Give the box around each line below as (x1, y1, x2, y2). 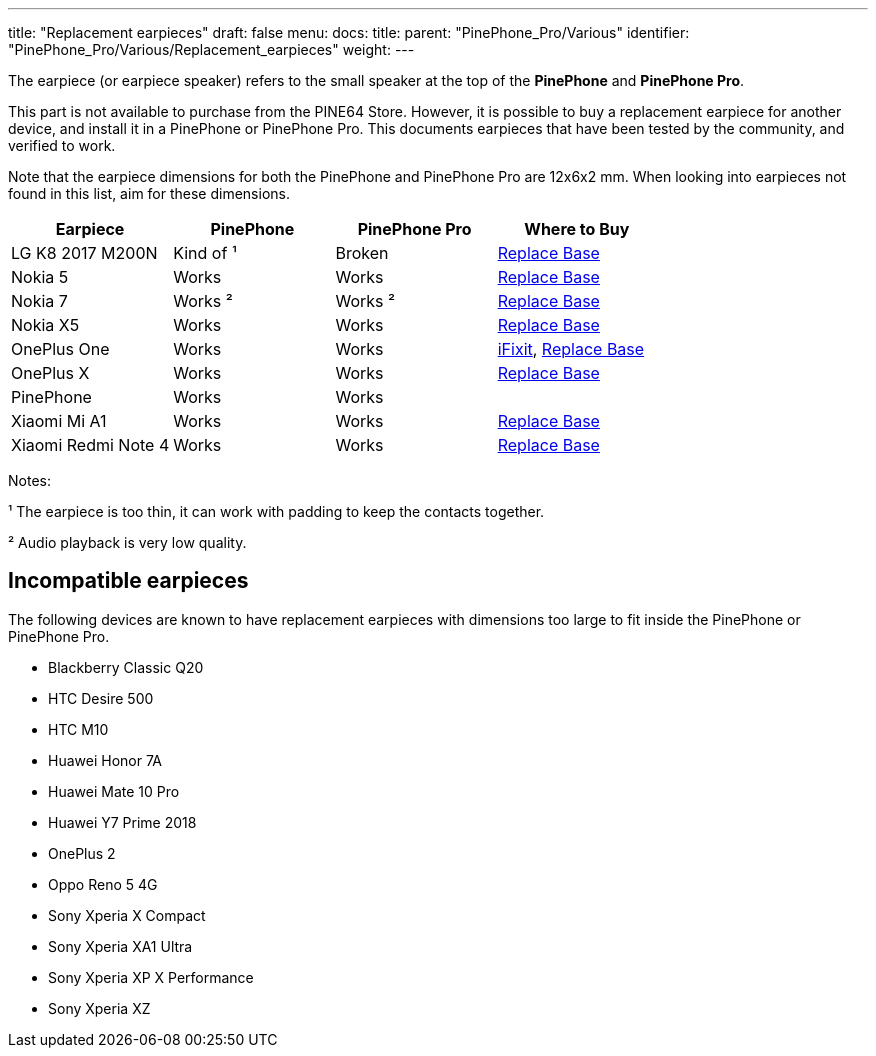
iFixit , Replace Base (497, 339, 645, 359)
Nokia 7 (11, 291, 68, 311)
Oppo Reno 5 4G (48, 875, 158, 893)
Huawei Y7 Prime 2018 (48, 813, 197, 831)
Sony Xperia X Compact (48, 906, 206, 924)
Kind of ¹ (173, 243, 237, 263)
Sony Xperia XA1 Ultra (48, 937, 193, 955)
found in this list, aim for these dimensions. (8, 185, 290, 202)
